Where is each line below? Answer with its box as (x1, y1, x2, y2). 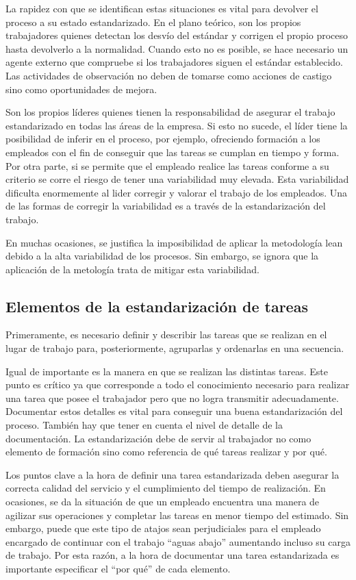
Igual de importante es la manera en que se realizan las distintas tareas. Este (5, 364, 329, 378)
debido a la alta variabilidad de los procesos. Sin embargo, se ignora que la (5, 249, 319, 263)
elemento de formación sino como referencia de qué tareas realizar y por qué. (5, 444, 327, 459)
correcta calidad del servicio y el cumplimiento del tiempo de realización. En (5, 481, 326, 495)
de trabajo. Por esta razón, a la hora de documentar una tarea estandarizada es (5, 548, 340, 562)
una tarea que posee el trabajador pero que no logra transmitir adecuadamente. (5, 390, 339, 405)
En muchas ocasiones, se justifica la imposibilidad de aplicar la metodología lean (5, 235, 343, 249)
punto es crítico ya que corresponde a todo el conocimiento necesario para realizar (5, 377, 350, 392)
